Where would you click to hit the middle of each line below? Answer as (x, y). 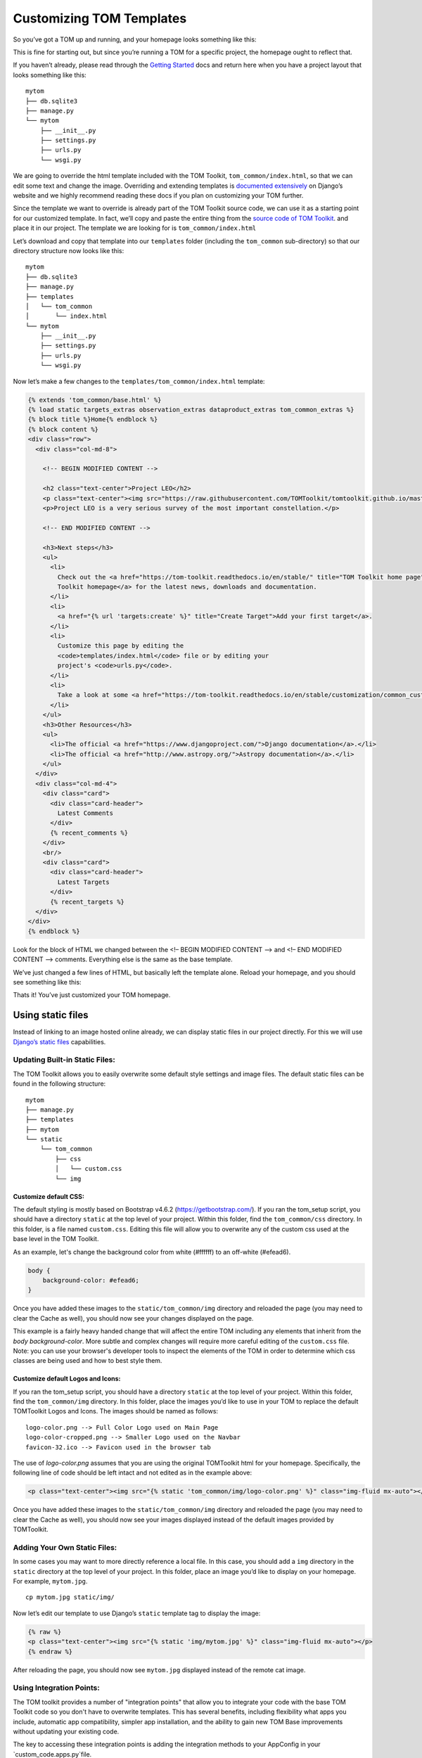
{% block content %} (63, 429)
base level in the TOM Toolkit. (56, 1239)
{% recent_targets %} (87, 902)
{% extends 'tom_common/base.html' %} (95, 400)
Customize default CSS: (49, 1196)
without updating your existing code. (66, 1731)
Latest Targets (84, 882)
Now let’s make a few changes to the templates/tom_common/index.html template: (139, 381)
